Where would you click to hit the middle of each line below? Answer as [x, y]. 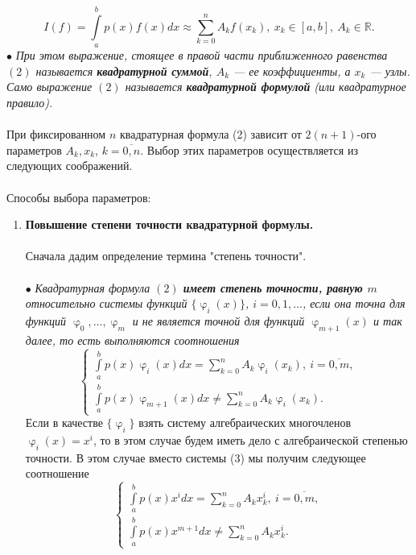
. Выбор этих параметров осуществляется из [249, 149]
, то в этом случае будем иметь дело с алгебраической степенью [251, 440]
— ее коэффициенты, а [292, 70]
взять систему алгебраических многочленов [245, 422]
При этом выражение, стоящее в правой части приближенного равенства [202, 55]
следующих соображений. [70, 166]
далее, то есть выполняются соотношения [132, 340]
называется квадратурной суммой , [124, 70]
